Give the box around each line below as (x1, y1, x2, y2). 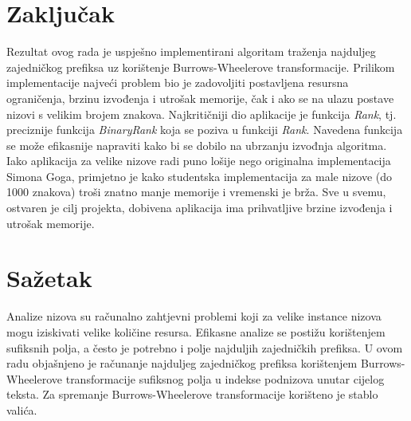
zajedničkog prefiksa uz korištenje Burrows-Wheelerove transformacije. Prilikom (6, 58, 395, 75)
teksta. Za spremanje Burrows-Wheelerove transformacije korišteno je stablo (6, 386, 378, 403)
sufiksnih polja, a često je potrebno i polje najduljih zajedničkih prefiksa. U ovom (6, 339, 403, 356)
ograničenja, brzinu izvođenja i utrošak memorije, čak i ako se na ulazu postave (6, 89, 394, 106)
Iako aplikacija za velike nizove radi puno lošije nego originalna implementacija (6, 152, 391, 169)
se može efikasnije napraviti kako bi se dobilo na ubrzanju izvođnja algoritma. (6, 136, 387, 153)
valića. (6, 401, 37, 418)
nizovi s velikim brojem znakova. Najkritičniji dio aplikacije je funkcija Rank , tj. (6, 105, 397, 122)
